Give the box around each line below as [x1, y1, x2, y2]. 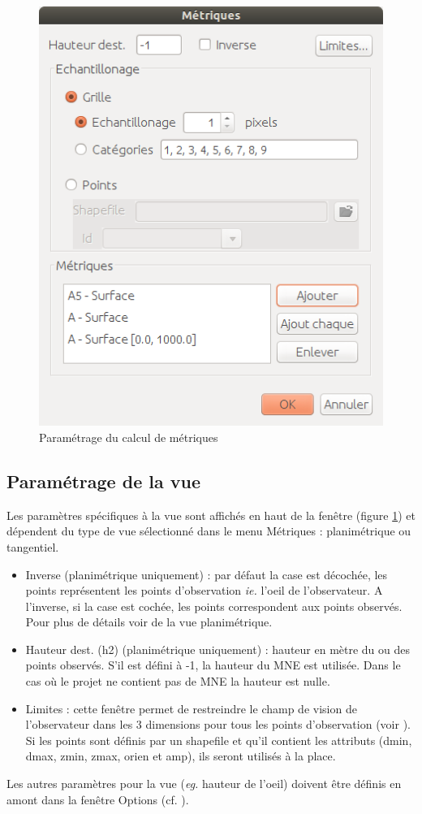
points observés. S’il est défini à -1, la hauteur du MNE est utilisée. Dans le [25, 656, 401, 673]
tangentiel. [6, 538, 59, 555]
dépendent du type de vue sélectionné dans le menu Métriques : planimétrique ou [6, 522, 411, 539]
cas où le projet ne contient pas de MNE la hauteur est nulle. [25, 673, 330, 690]
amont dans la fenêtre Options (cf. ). [6, 790, 189, 808]
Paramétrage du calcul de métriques [39, 428, 218, 445]
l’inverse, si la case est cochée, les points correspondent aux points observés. [25, 597, 403, 614]
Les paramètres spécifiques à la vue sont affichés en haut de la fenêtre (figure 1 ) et [6, 506, 416, 523]
